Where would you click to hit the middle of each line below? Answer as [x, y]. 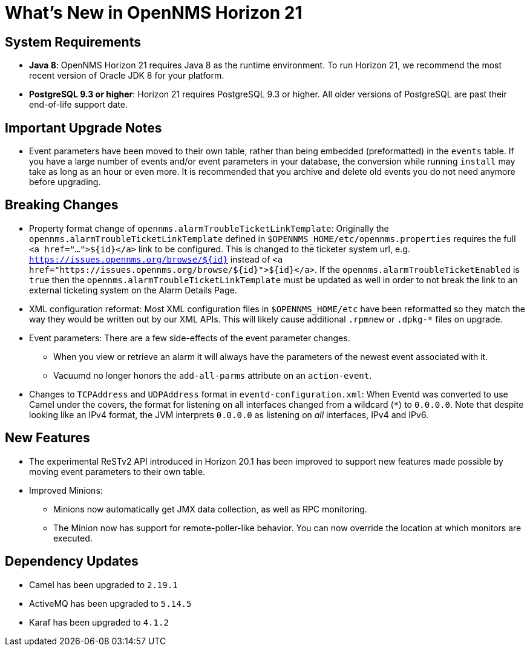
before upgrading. [65, 182]
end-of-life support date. [79, 105]
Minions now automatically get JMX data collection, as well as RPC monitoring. [210, 509]
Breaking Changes [62, 205]
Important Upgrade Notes [83, 128]
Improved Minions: [66, 490]
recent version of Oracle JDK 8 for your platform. [127, 76]
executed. [73, 538]
